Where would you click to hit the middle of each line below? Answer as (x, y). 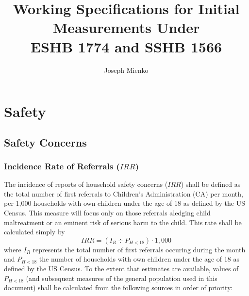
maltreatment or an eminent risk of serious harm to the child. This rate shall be (123, 222)
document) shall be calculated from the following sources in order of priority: (118, 288)
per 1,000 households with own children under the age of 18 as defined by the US (124, 203)
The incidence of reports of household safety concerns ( (86, 184)
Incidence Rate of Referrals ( (62, 166)
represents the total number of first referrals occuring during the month (139, 249)
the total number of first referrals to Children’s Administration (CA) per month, (124, 193)
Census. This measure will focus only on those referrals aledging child (107, 213)
